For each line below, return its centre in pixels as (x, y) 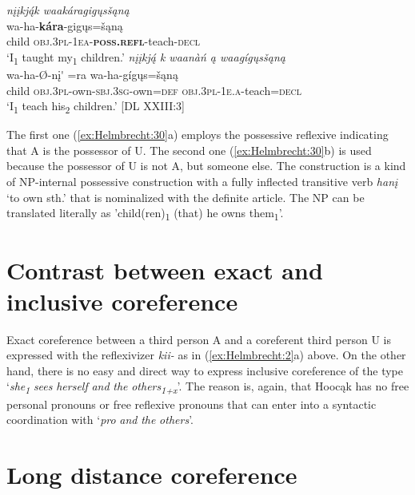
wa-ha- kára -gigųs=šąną (65, 25)
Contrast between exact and (165, 269)
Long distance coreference (152, 474)
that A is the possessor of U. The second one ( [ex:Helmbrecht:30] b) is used (189, 150)
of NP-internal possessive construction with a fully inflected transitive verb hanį (202, 181)
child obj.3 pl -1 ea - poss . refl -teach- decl (104, 41)
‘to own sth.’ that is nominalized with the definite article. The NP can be (186, 197)
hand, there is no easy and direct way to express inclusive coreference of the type (205, 370)
